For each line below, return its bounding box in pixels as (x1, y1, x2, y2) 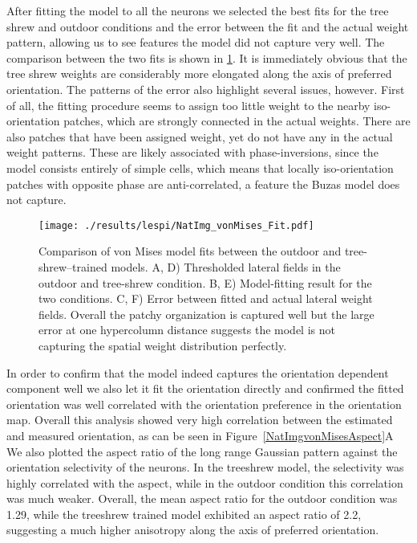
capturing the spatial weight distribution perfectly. (38, 337, 287, 353)
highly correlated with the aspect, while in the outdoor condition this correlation (6, 474, 403, 491)
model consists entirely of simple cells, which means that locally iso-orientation (6, 159, 394, 176)
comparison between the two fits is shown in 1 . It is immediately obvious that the (6, 49, 407, 66)
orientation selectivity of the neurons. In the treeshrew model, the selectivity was (6, 459, 404, 476)
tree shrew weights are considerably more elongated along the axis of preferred (6, 65, 392, 82)
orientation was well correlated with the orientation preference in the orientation (6, 395, 402, 412)
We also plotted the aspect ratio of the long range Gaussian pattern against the (6, 443, 398, 459)
